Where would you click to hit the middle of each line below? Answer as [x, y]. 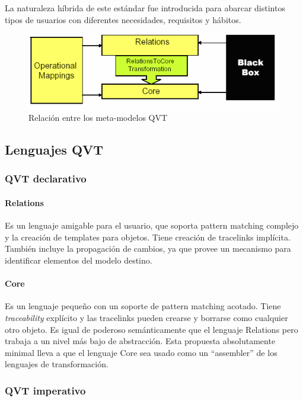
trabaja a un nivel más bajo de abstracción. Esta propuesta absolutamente [140, 341]
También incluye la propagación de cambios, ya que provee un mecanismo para [148, 248]
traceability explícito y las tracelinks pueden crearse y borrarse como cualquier [146, 317]
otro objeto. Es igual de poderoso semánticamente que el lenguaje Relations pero [151, 329]
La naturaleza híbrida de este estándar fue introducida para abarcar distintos [145, 8]
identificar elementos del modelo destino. [79, 260]
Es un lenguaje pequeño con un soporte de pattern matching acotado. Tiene [143, 306]
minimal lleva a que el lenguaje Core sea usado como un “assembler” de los [141, 352]
